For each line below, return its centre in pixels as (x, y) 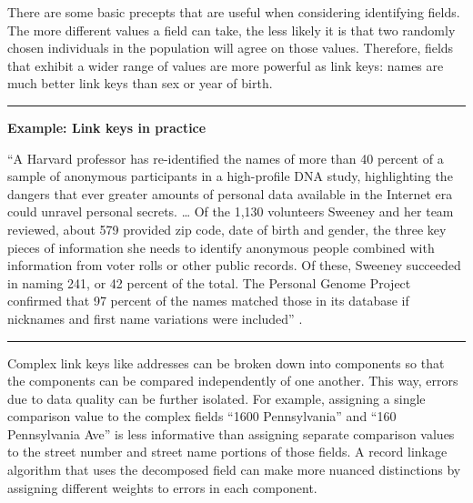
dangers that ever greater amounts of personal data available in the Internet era (230, 193)
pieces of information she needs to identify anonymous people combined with (221, 247)
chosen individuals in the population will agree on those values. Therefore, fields (231, 48)
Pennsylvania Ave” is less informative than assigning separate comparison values (231, 433)
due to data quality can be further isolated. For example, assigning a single (216, 398)
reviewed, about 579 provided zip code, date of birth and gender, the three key (227, 229)
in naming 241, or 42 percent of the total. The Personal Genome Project (209, 282)
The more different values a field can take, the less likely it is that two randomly (231, 30)
